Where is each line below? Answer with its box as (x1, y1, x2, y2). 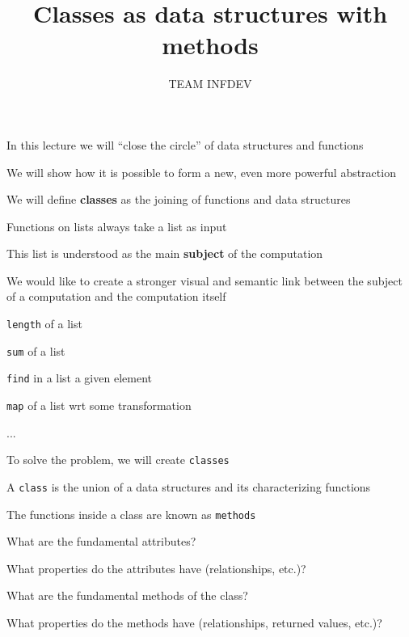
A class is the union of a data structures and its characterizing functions (6, 478, 371, 495)
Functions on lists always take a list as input (6, 217, 227, 234)
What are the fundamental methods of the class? (6, 587, 248, 604)
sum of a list (6, 342, 65, 359)
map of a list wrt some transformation (6, 397, 192, 414)
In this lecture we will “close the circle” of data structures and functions (6, 136, 364, 153)
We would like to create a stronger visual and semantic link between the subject (6, 272, 403, 289)
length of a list (6, 315, 82, 332)
